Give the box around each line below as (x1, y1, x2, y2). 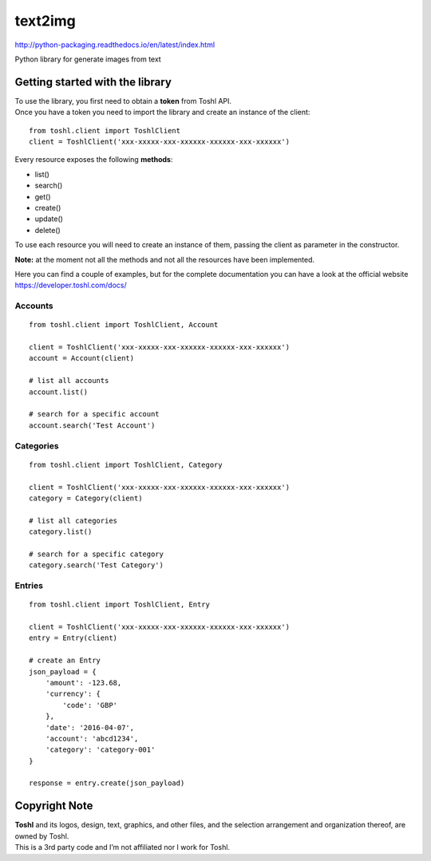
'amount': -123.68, (45, 678, 122, 687)
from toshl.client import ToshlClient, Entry (29, 600, 211, 610)
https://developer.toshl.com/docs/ (14, 280, 127, 290)
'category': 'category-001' (45, 745, 156, 754)
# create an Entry (29, 656, 101, 665)
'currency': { (45, 689, 101, 698)
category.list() (29, 527, 93, 536)
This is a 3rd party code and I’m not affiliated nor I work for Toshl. (14, 843, 231, 852)
